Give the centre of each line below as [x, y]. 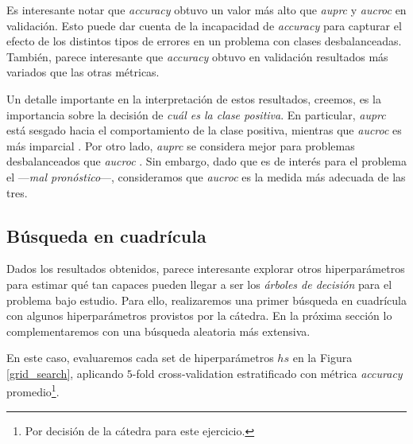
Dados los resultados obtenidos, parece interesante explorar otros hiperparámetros [206, 269]
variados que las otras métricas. [83, 72]
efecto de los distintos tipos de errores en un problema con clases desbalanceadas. [204, 41]
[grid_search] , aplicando [65, 373]
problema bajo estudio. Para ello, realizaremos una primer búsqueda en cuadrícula [206, 300]
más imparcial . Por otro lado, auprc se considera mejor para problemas [181, 145]
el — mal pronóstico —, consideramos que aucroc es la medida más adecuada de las [206, 176]
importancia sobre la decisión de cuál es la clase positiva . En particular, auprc [196, 114]
